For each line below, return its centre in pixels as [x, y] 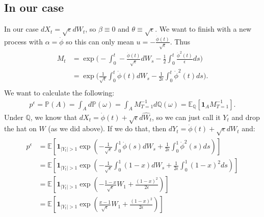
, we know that [54, 117]
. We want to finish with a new [203, 29]
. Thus [180, 41]
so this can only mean [100, 41]
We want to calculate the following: [59, 93]
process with [24, 41]
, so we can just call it [186, 117]
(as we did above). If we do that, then [107, 128]
